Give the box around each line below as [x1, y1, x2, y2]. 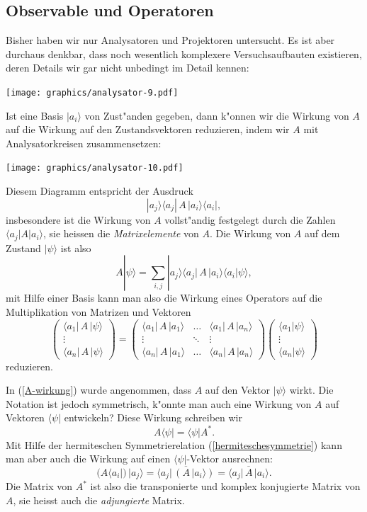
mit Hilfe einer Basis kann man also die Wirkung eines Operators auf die [6, 290, 322, 305]
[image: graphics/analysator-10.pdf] [6, 163, 183, 173]
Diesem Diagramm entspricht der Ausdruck [6, 183, 193, 198]
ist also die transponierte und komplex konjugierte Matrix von [90, 479, 361, 494]
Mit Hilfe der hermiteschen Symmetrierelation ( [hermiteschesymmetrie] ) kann [6, 437, 342, 452]
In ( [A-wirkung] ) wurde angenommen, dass [6, 382, 191, 397]
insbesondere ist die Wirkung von [6, 212, 151, 227]
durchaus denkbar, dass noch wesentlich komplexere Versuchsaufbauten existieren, [6, 46, 362, 61]
